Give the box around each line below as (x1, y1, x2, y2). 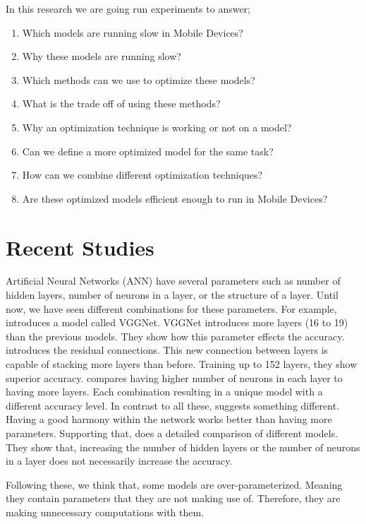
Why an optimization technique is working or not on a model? (22, 119, 292, 134)
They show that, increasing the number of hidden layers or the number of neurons (6, 439, 360, 454)
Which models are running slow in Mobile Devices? (22, 25, 243, 40)
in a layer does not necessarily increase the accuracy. (6, 453, 233, 468)
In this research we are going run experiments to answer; (6, 1, 251, 16)
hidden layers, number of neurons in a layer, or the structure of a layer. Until (6, 287, 338, 302)
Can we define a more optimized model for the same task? (22, 143, 274, 158)
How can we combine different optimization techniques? (22, 167, 263, 182)
